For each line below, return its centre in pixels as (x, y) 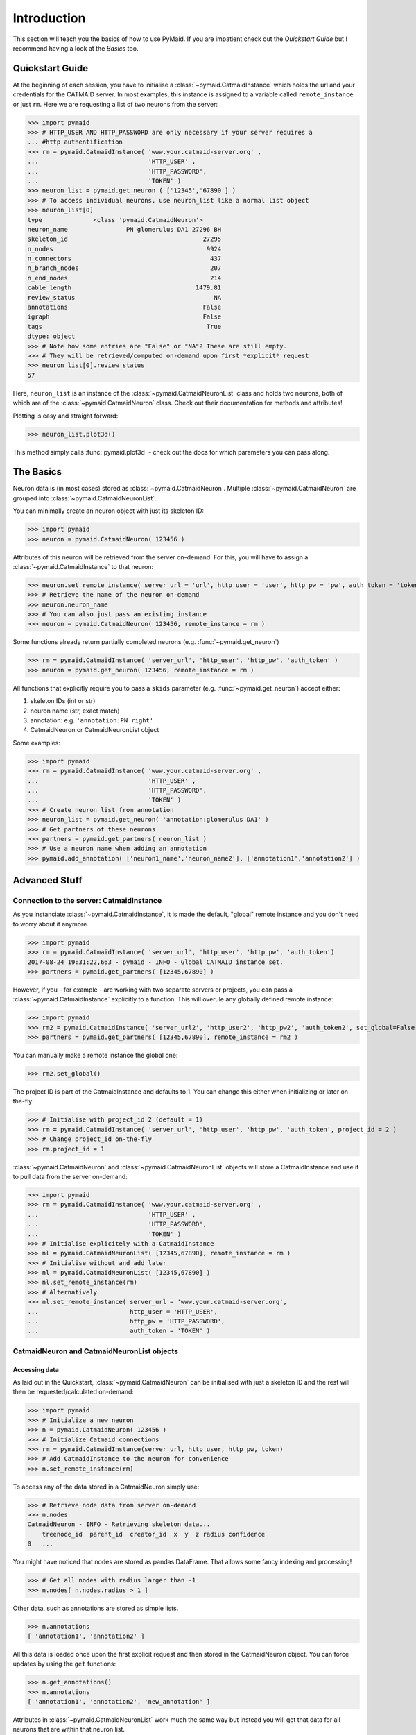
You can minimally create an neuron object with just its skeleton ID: (109, 511)
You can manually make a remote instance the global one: (95, 1056)
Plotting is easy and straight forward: (66, 416)
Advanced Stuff (47, 880)
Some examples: (36, 743)
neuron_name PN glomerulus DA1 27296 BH (124, 229)
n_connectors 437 (124, 259)
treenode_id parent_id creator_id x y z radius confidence (154, 1534)
